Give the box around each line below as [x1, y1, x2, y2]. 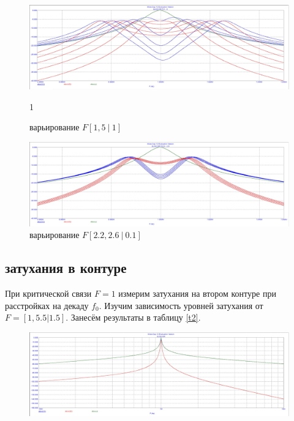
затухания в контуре [5, 258, 127, 277]
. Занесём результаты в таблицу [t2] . [66, 311, 201, 324]
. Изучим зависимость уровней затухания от [99, 299, 263, 311]
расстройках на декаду [5, 299, 89, 311]
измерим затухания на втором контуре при [118, 286, 276, 299]
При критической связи [5, 286, 92, 299]
